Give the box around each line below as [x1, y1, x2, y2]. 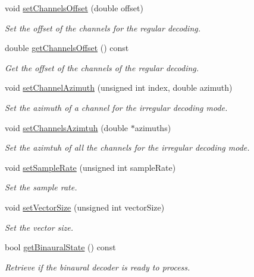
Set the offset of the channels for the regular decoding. [5, 21, 201, 34]
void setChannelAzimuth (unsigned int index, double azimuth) [5, 81, 233, 94]
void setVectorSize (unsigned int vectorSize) [5, 200, 165, 213]
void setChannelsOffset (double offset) [5, 2, 143, 14]
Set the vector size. [5, 221, 74, 233]
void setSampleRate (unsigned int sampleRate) [5, 161, 176, 173]
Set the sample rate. [5, 181, 77, 193]
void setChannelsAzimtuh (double [5, 121, 128, 133]
